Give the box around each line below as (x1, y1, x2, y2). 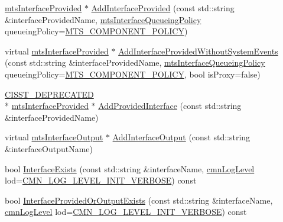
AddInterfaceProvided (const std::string (91, 2, 235, 14)
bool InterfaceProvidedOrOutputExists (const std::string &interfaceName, (5, 194, 273, 206)
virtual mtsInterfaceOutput (5, 131, 103, 143)
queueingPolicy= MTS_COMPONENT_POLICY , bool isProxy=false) (5, 67, 261, 80)
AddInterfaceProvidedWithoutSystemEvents (118, 44, 278, 57)
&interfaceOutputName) (5, 142, 93, 155)
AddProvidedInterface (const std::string (98, 99, 242, 112)
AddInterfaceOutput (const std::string (112, 131, 251, 143)
